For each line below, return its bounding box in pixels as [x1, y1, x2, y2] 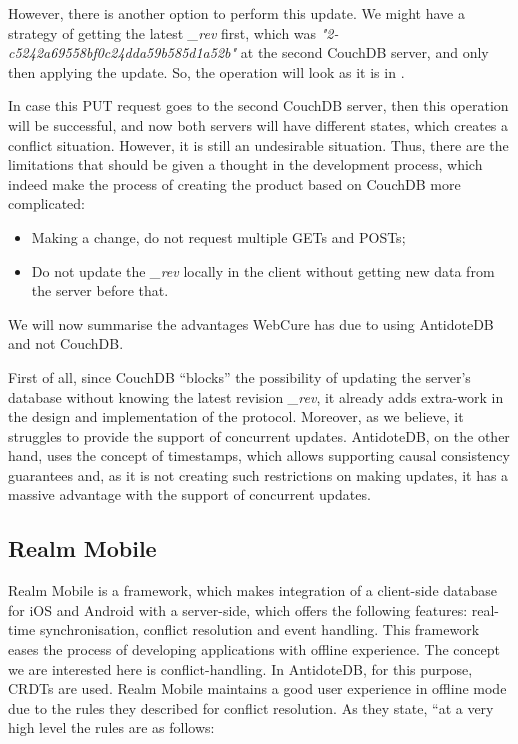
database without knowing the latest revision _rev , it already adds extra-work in [8, 386, 504, 407]
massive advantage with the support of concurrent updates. [8, 484, 371, 505]
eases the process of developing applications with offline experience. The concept [8, 639, 500, 660]
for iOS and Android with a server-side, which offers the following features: [8, 599, 468, 620]
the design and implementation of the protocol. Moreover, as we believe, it [8, 406, 464, 427]
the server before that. [31, 280, 169, 301]
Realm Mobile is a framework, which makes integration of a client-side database [8, 580, 498, 601]
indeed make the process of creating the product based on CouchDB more [8, 173, 461, 194]
